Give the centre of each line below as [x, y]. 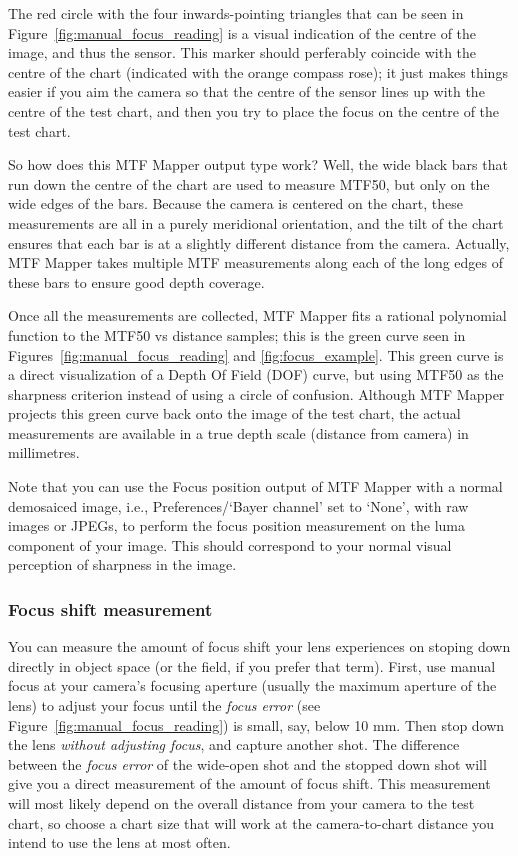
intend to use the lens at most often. [119, 842]
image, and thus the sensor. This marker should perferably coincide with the [242, 52]
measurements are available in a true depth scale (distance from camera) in [238, 432]
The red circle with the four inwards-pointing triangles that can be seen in [236, 13]
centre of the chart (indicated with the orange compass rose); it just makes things [258, 71]
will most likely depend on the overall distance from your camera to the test [241, 803]
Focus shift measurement [110, 608]
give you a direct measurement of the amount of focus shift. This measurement [249, 783]
